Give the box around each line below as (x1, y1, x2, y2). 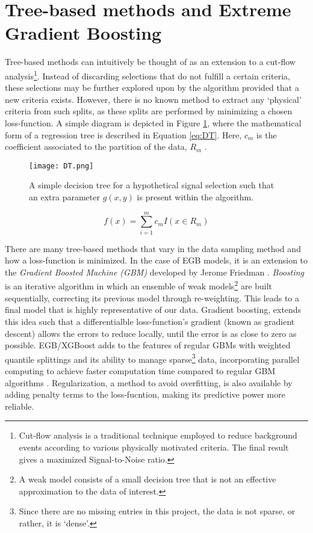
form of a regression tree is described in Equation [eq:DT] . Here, (5, 128, 242, 141)
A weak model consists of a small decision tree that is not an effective (19, 473, 276, 485)
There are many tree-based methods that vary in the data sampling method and (5, 242, 301, 254)
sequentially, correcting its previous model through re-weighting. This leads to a (5, 291, 300, 304)
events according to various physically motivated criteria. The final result (19, 440, 289, 453)
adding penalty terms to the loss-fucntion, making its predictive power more (5, 388, 285, 401)
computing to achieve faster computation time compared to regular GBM (5, 364, 276, 377)
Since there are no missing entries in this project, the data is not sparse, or (19, 505, 296, 517)
